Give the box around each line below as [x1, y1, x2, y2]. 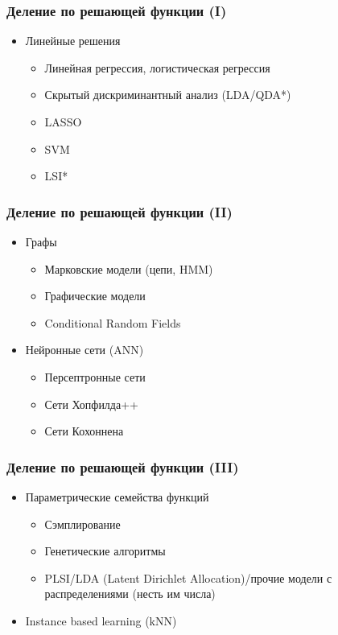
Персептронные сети [44, 368, 146, 385]
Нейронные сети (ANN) [25, 341, 144, 358]
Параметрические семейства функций [25, 488, 209, 505]
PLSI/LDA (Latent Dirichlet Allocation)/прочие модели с [44, 569, 332, 586]
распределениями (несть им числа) [44, 585, 216, 602]
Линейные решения [25, 32, 121, 49]
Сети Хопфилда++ [44, 395, 138, 412]
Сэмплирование [44, 515, 121, 532]
